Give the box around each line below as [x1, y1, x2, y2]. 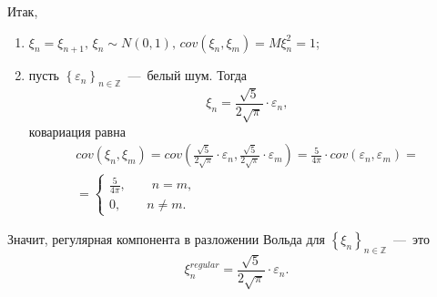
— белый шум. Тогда [127, 66, 248, 85]
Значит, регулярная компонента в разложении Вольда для [7, 230, 326, 249]
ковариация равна [28, 121, 126, 140]
